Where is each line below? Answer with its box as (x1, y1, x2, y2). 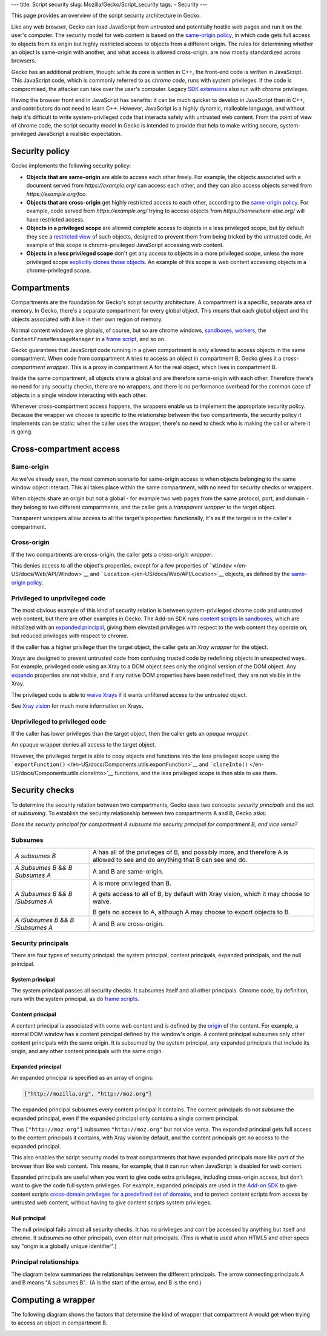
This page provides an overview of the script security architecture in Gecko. (11, 12, 201, 19)
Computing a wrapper (11, 1295, 96, 1305)
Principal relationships (11, 1258, 79, 1266)
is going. (11, 428, 33, 435)
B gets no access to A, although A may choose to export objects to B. (92, 908, 291, 917)
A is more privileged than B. (92, 879, 172, 887)
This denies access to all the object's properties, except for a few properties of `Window (11, 562, 233, 569)
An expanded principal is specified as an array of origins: (11, 1074, 154, 1082)
